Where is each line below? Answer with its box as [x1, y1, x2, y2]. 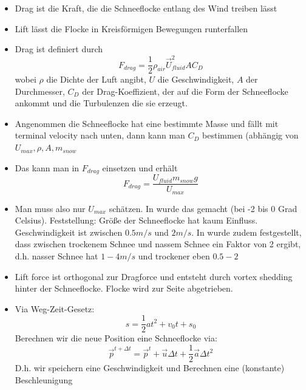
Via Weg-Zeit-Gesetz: [15, 302, 95, 315]
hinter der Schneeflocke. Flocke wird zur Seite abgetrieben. [15, 282, 233, 295]
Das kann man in [15, 161, 80, 174]
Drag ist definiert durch [15, 43, 103, 55]
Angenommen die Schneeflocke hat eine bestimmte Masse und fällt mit [15, 117, 279, 129]
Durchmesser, [15, 84, 65, 97]
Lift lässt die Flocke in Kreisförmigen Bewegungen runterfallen [15, 22, 248, 35]
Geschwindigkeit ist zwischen [15, 225, 123, 238]
